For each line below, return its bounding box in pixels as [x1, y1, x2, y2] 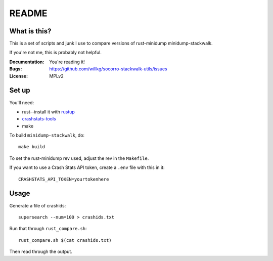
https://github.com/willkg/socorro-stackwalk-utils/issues [49, 66, 167, 72]
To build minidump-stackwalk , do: [9, 132, 85, 139]
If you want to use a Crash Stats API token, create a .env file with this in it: [9, 164, 165, 170]
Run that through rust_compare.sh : [9, 226, 87, 232]
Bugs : [9, 66, 22, 72]
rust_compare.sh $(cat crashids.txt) [18, 237, 112, 243]
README [9, 8, 48, 19]
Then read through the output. [9, 248, 73, 255]
